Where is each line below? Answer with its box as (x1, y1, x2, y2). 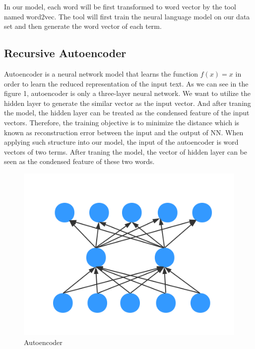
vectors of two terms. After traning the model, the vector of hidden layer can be (4, 146, 247, 157)
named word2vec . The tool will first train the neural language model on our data (4, 11, 250, 21)
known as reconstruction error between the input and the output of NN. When (4, 127, 244, 137)
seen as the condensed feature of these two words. (4, 156, 155, 167)
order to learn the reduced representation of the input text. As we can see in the (4, 78, 249, 88)
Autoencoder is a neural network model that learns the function (4, 68, 198, 79)
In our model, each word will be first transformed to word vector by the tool (4, 1, 236, 11)
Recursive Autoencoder (4, 45, 127, 61)
